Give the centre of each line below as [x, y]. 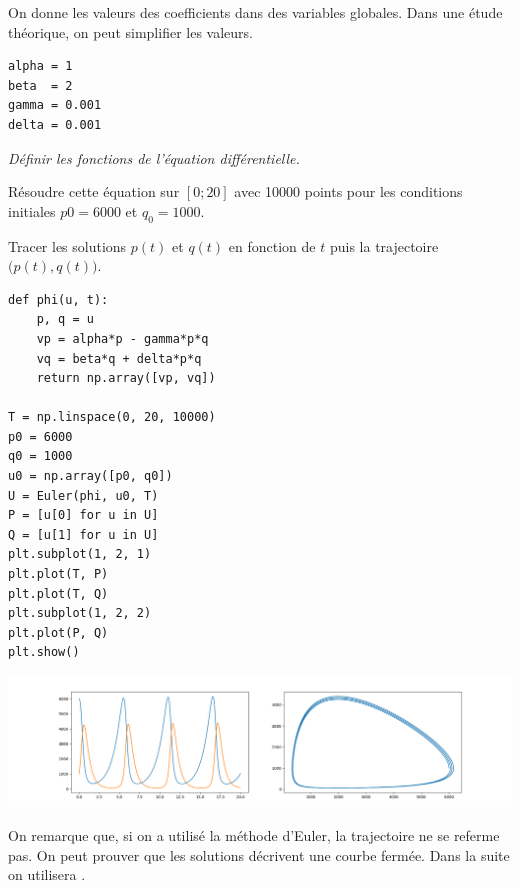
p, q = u [65, 319]
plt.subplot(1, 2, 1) [80, 554]
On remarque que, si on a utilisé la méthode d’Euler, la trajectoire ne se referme [254, 835]
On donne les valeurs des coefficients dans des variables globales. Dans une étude [255, 12]
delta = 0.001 [55, 124]
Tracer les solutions [67, 245]
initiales [32, 210]
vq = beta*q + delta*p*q [119, 358]
